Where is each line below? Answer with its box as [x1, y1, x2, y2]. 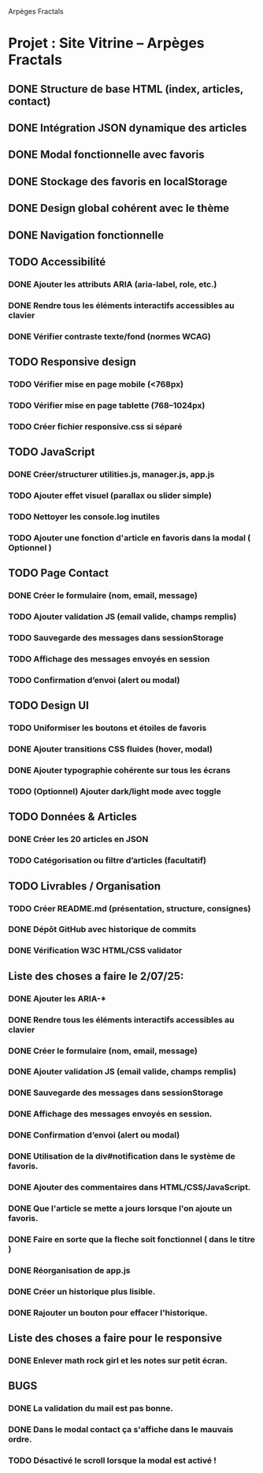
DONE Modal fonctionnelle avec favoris [8, 148, 205, 161]
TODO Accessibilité [8, 255, 106, 269]
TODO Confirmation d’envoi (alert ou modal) [8, 674, 180, 685]
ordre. [8, 1434, 33, 1445]
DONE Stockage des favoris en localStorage [8, 175, 228, 188]
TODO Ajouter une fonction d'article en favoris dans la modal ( [8, 532, 251, 543]
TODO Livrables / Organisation [8, 879, 161, 892]
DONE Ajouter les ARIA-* [8, 993, 106, 1004]
